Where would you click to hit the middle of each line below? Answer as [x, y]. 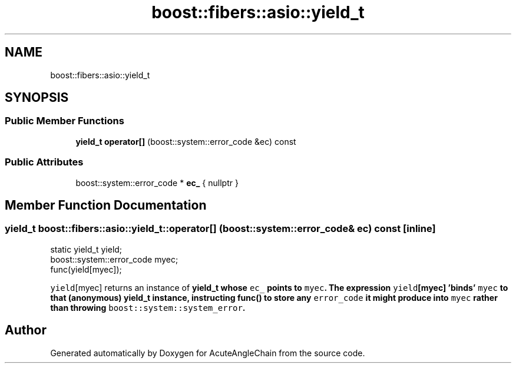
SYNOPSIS [37, 98]
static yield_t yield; [86, 249]
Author [26, 330]
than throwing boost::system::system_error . [148, 307]
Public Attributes [44, 162]
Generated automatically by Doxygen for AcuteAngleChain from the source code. [208, 353]
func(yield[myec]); [86, 269]
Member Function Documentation [106, 205]
